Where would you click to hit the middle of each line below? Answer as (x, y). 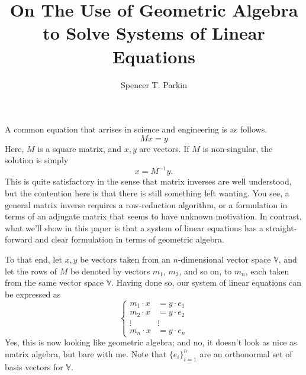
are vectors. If (164, 148)
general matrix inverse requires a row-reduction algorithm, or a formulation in (146, 204)
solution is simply (37, 160)
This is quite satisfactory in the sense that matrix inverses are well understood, (148, 181)
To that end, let (33, 259)
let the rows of (31, 271)
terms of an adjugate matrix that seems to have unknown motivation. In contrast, (153, 216)
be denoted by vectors (110, 271)
